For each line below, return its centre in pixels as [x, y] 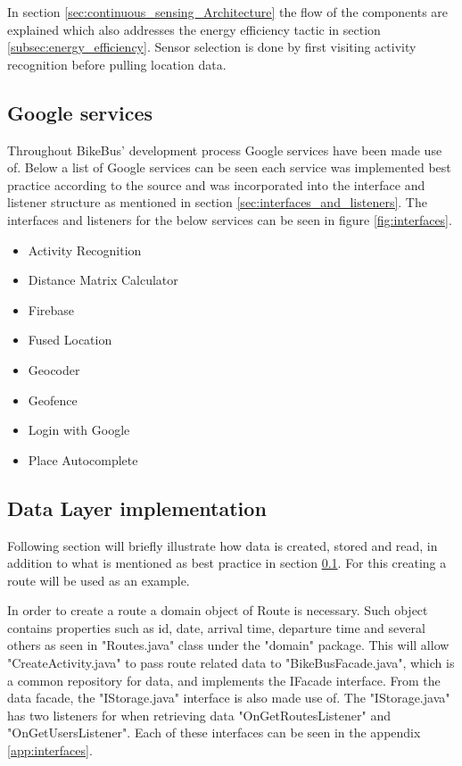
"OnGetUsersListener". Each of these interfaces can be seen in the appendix [214, 733]
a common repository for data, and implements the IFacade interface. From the [224, 680]
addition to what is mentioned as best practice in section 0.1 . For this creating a [227, 563]
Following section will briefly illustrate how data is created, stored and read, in [223, 545]
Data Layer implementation [137, 508]
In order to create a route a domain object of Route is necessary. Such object [218, 610]
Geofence [53, 400]
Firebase [51, 309]
